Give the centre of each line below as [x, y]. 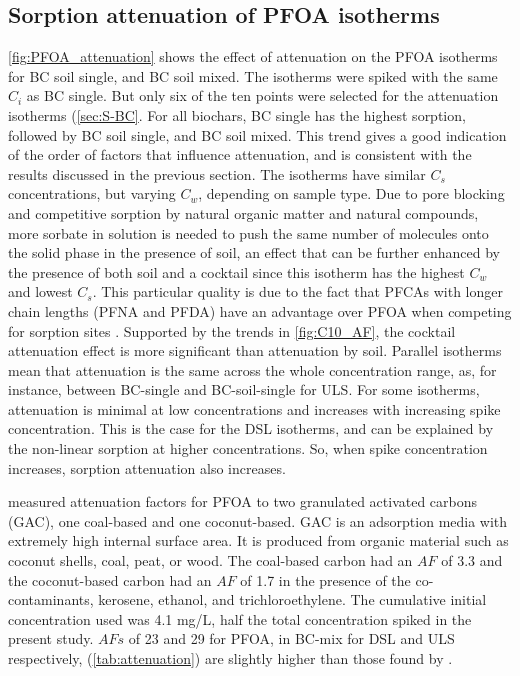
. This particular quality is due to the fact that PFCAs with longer [297, 291]
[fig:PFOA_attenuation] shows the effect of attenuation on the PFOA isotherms [253, 56]
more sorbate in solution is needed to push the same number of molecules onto [248, 232]
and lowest [40, 291]
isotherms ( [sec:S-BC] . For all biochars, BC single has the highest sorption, [237, 114]
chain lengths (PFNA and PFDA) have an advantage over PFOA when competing [260, 310]
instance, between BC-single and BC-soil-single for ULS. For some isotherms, [244, 389]
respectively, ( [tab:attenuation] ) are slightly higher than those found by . [230, 658]
